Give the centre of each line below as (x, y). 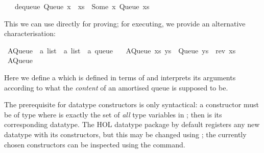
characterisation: (30, 33)
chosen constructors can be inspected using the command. (95, 144)
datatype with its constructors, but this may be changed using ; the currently (125, 134)
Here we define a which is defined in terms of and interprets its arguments (120, 77)
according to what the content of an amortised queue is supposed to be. (116, 87)
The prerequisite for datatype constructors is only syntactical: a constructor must (131, 104)
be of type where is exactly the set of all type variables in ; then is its (113, 114)
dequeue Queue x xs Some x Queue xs (82, 6)
